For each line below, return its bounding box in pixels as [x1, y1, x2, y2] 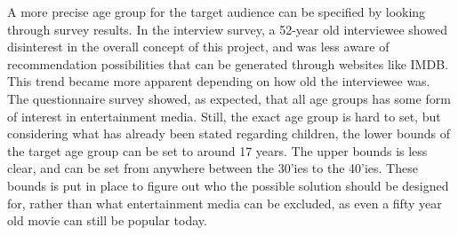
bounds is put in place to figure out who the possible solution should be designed [7, 176, 449, 194]
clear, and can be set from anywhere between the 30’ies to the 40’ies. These [7, 159, 418, 177]
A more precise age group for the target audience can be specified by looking [7, 3, 426, 20]
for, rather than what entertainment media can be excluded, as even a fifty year [7, 193, 442, 212]
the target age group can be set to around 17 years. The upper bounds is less [7, 141, 428, 160]
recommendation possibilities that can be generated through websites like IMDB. [7, 54, 448, 73]
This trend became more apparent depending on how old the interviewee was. [7, 72, 430, 90]
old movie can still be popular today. [7, 211, 207, 230]
